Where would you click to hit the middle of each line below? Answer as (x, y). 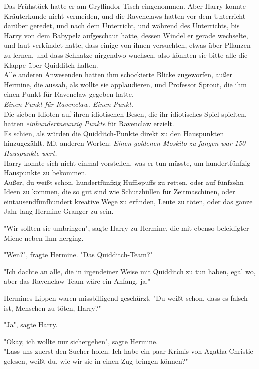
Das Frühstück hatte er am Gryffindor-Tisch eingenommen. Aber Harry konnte (125, 6)
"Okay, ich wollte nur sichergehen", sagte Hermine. (81, 341)
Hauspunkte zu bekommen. (46, 172)
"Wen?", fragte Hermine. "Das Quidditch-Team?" (78, 255)
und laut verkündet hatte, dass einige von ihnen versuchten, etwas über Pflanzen (127, 45)
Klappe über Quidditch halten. (51, 65)
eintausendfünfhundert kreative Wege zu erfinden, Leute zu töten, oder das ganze (128, 201)
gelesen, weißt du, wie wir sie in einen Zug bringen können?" (96, 361)
